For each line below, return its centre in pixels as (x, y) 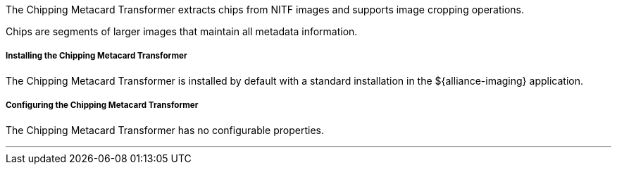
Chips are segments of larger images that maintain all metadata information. (182, 31)
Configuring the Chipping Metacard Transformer (102, 105)
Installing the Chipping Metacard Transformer (96, 56)
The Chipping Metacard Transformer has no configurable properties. (165, 130)
